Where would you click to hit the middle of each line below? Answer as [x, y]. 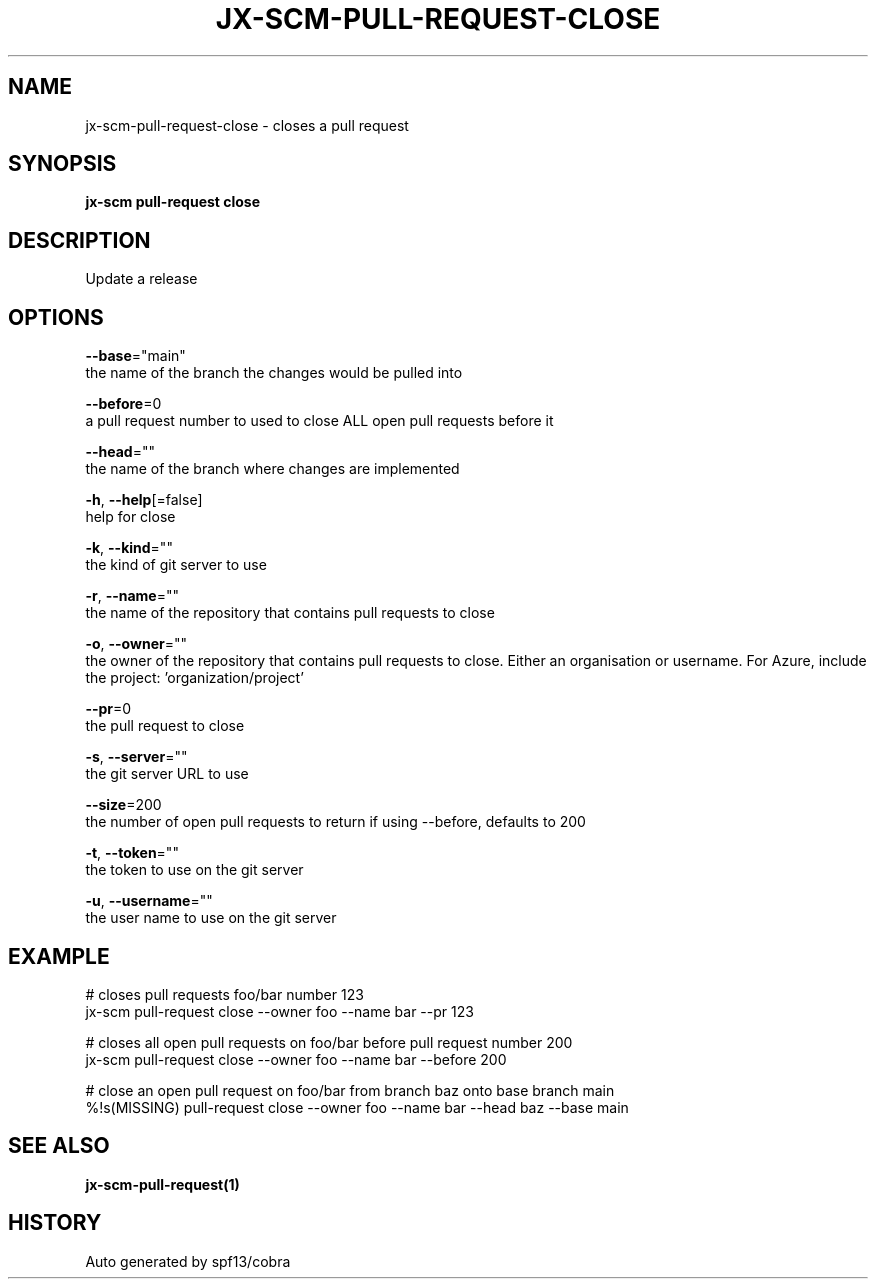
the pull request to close [165, 726]
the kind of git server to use [176, 565]
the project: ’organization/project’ [194, 678]
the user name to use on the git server [211, 918]
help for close [130, 517]
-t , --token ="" [132, 853]
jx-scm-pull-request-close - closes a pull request [247, 125]
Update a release [141, 279]
